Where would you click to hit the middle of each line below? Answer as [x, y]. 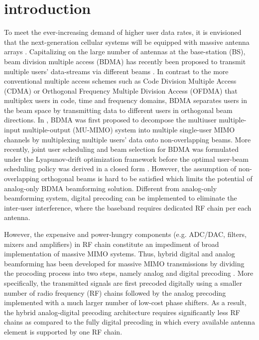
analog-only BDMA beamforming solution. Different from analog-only [111, 188]
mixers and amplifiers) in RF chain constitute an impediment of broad [112, 244]
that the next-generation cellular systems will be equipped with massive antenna [127, 42]
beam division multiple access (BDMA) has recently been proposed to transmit [125, 61]
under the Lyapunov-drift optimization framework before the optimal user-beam [126, 159]
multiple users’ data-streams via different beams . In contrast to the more [116, 71]
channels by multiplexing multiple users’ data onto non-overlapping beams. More [128, 139]
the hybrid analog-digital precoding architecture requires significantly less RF [122, 312]
